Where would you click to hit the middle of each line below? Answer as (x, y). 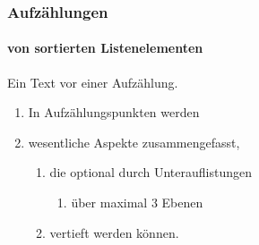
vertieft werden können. (114, 232)
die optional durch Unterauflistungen (151, 172)
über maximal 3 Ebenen (137, 203)
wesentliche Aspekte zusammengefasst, (134, 142)
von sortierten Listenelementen (105, 48)
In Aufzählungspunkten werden (114, 112)
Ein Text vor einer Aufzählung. (93, 82)
